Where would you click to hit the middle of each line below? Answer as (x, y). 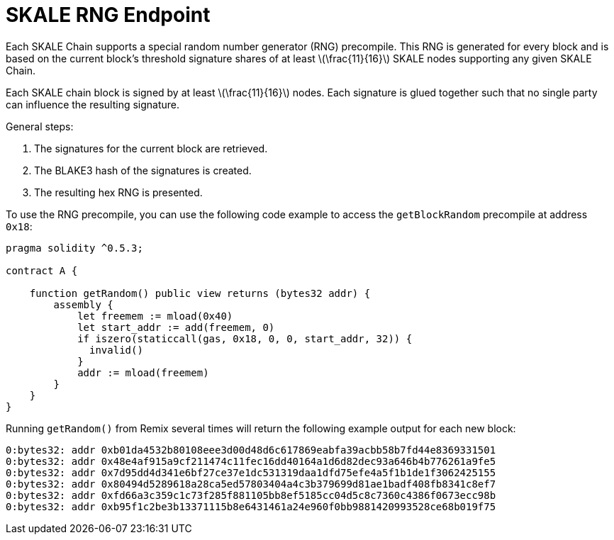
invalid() (116, 350)
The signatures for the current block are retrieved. (151, 148)
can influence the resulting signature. (93, 104)
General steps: (40, 126)
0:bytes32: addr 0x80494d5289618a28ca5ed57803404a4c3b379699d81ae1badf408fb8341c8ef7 (251, 484)
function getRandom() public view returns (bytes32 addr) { (200, 293)
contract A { (42, 270)
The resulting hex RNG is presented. (118, 192)
